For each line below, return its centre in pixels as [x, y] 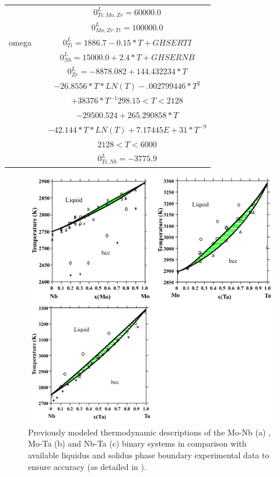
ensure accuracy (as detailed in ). [87, 466]
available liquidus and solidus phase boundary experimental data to [149, 454]
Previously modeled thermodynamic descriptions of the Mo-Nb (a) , [149, 432]
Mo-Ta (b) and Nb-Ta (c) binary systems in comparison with [137, 443]
